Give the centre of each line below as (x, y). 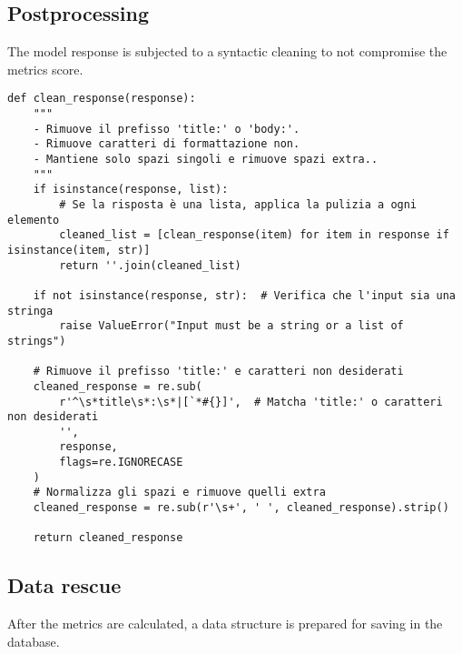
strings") (37, 341)
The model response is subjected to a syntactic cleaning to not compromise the (227, 51)
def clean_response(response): (102, 99)
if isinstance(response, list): (131, 190)
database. (34, 641)
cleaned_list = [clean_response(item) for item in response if (254, 235)
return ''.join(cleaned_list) (150, 265)
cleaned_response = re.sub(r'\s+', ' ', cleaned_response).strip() (241, 508)
